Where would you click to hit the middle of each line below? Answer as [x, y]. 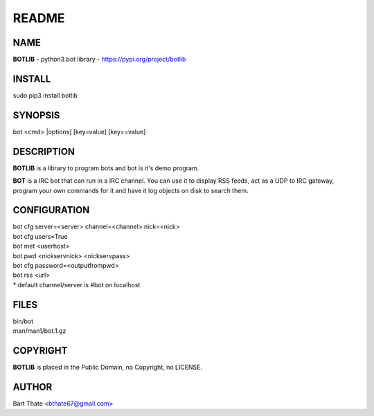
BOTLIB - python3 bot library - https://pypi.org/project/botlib [99, 60]
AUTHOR [33, 387]
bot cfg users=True [40, 236]
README [39, 18]
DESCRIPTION [44, 151]
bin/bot [23, 321]
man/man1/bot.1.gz [39, 331]
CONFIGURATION [51, 210]
